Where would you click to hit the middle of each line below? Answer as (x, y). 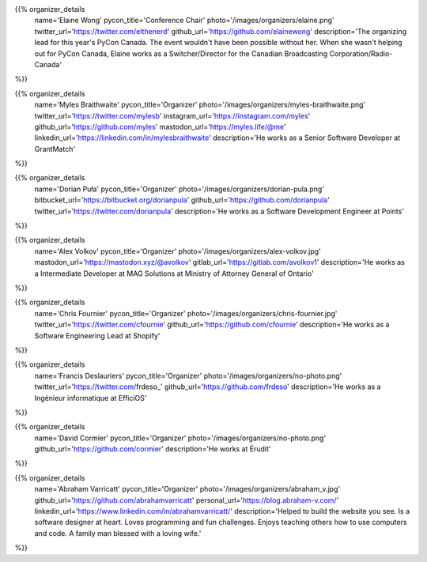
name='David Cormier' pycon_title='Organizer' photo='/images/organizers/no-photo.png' (180, 438)
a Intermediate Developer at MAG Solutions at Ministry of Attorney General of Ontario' (174, 273)
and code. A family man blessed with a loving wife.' (118, 533)
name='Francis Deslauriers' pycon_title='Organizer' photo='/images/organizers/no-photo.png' (188, 375)
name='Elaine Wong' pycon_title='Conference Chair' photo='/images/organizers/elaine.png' (185, 21)
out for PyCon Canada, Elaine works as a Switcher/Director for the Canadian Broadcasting (181, 53)
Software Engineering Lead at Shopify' (98, 335)
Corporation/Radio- (361, 53)
